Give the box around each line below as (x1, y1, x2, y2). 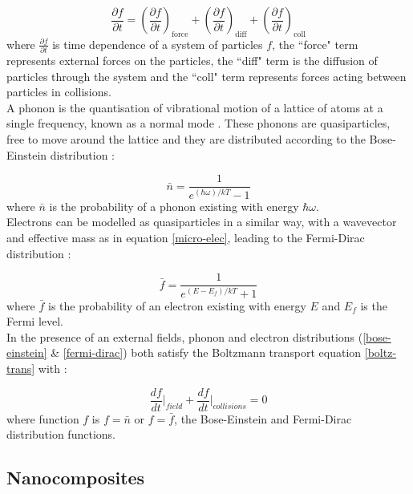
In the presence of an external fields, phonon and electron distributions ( (6, 328, 363, 345)
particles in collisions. (6, 83, 111, 100)
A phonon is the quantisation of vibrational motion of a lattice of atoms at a (6, 99, 383, 115)
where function (6, 410, 79, 427)
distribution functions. (6, 426, 115, 443)
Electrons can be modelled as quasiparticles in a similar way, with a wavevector (6, 213, 397, 230)
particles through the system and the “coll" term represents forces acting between (6, 67, 407, 84)
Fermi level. (6, 313, 64, 330)
